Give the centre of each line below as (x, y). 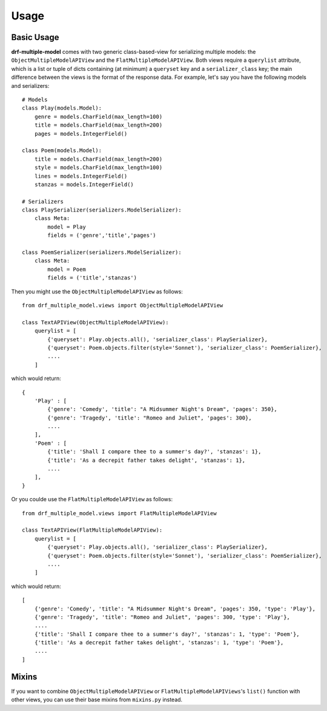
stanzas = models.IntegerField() (84, 184)
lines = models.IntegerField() (81, 176)
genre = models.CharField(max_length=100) (98, 116)
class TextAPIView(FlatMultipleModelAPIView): (92, 530)
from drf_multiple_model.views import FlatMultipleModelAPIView (120, 513)
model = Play (67, 227)
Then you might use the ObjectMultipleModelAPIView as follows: (97, 292)
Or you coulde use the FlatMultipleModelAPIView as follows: (92, 499)
